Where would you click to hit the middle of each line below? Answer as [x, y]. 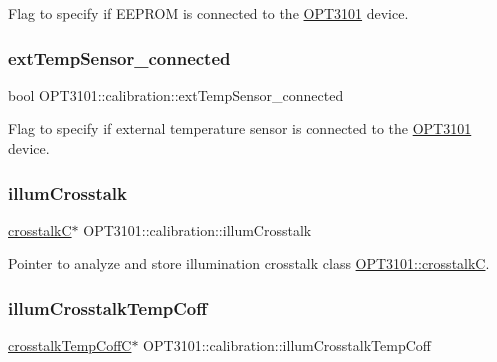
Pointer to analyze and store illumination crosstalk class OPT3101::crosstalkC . [249, 263]
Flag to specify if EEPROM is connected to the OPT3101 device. [208, 13]
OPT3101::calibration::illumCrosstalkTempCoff [287, 345]
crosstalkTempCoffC [70, 345]
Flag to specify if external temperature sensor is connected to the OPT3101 [240, 128]
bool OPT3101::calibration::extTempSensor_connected [176, 94]
